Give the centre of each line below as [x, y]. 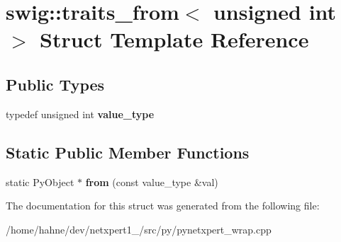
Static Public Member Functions [128, 152]
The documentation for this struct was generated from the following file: [163, 206]
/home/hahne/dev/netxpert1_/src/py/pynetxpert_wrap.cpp [139, 229]
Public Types [55, 84]
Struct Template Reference [174, 39]
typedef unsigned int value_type [80, 114]
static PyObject [40, 181]
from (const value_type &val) [152, 181]
